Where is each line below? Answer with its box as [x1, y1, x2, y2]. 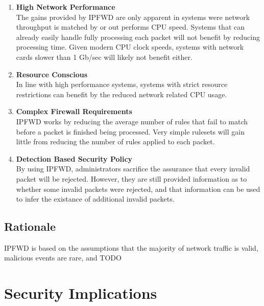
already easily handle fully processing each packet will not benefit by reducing [16, 31, 260, 42]
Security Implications [4, 282, 157, 303]
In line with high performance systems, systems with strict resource [16, 79, 228, 90]
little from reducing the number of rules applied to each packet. [16, 136, 215, 147]
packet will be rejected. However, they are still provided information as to [16, 173, 247, 184]
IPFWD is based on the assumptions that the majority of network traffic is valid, [4, 242, 258, 253]
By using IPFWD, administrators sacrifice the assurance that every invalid [16, 163, 250, 174]
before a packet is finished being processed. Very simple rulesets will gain [16, 126, 245, 137]
